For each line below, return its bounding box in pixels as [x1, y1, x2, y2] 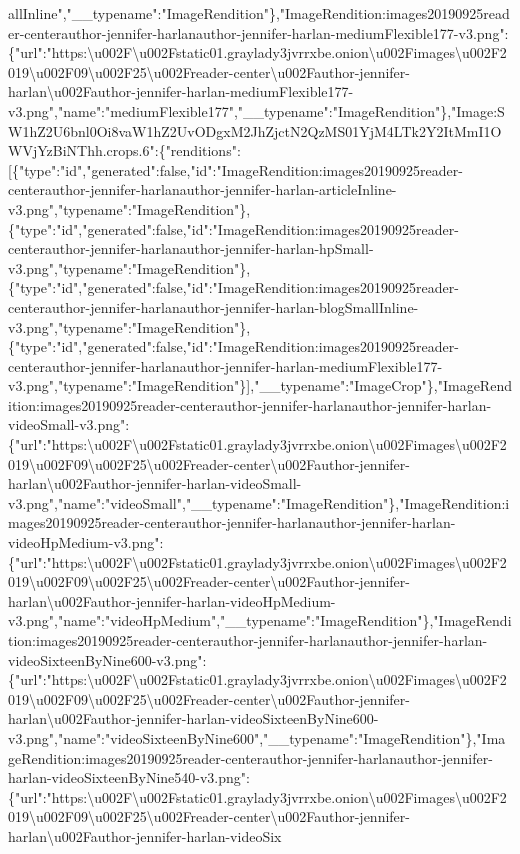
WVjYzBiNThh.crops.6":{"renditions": [8, 140, 241, 161]
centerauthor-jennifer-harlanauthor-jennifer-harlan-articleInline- [8, 179, 397, 200]
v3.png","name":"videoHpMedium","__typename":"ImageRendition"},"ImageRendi [8, 610, 512, 631]
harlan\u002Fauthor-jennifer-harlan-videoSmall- [8, 473, 302, 494]
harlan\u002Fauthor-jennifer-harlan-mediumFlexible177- [8, 81, 354, 102]
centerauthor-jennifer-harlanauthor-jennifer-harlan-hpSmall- [8, 238, 374, 259]
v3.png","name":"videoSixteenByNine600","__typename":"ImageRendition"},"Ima [8, 727, 506, 748]
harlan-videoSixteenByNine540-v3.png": [8, 767, 250, 788]
